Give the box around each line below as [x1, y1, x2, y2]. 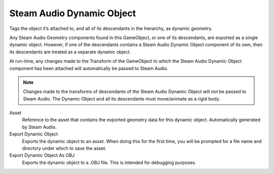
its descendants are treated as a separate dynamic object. [9, 49, 131, 55]
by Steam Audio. [22, 124, 57, 130]
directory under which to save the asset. [22, 145, 107, 152]
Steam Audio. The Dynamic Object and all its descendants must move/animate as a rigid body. [23, 95, 220, 101]
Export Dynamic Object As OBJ [9, 152, 75, 158]
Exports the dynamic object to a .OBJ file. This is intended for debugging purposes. [22, 159, 196, 165]
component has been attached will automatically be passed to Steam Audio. [9, 65, 168, 71]
